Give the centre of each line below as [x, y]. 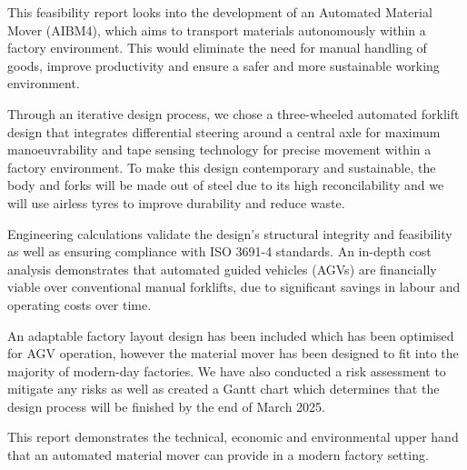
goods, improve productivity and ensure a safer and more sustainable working [224, 65]
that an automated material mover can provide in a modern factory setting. [218, 455]
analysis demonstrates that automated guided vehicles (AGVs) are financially [222, 269]
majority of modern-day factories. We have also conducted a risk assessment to [227, 370]
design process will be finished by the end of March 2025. [166, 406]
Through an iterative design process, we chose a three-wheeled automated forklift [233, 113]
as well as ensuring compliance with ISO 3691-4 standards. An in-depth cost [219, 251]
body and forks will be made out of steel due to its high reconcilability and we [226, 185]
